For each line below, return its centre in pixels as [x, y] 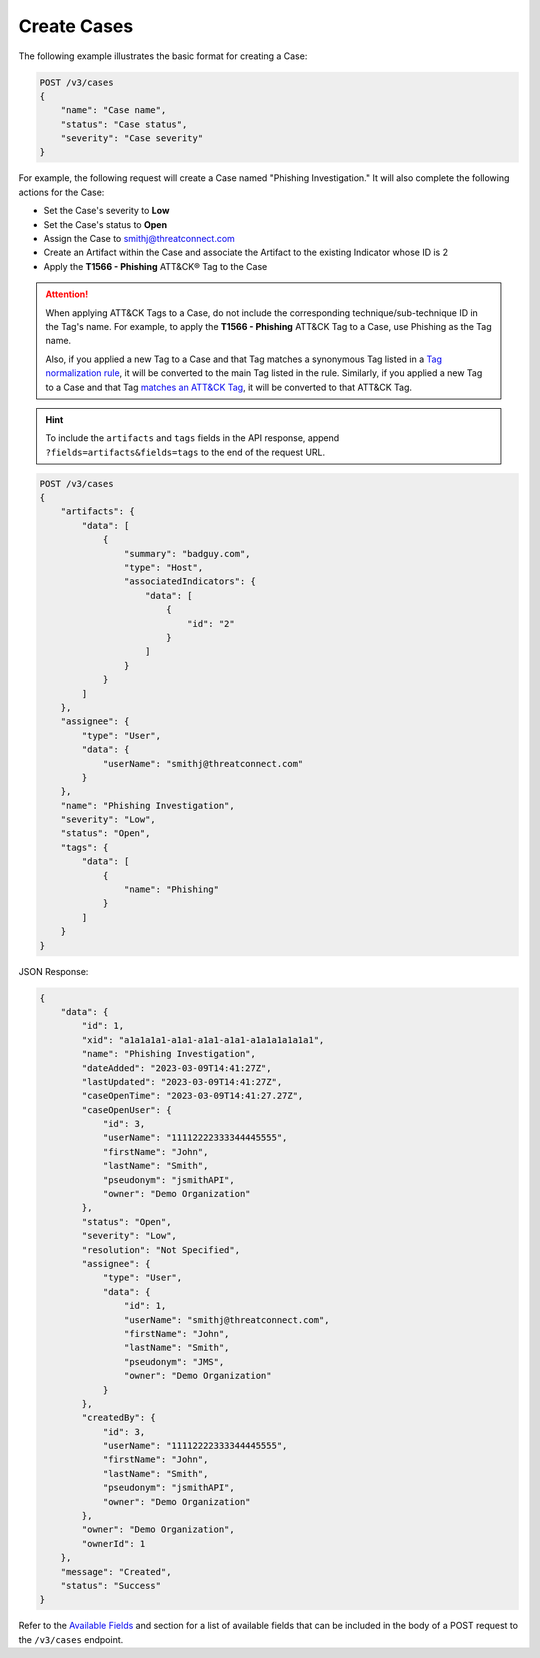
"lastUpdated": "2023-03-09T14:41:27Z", [182, 1081]
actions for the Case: [61, 192]
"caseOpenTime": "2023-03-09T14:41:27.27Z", [192, 1096]
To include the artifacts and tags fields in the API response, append [192, 438]
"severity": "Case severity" [132, 138]
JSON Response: [53, 971]
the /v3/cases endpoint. [71, 1639]
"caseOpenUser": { [126, 1109]
